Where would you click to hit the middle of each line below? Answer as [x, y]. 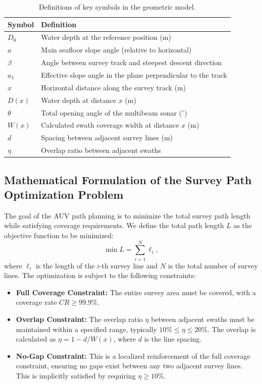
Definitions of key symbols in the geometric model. [117, 7]
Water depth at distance [79, 100]
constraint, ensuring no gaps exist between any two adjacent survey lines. [129, 366]
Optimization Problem [64, 194]
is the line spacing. [173, 339]
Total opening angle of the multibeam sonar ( [112, 112]
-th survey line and [128, 265]
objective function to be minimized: [59, 235]
